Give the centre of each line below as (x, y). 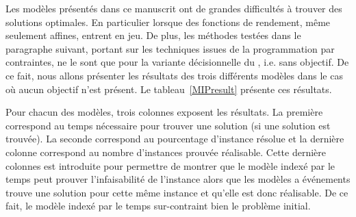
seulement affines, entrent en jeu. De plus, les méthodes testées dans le (153, 35)
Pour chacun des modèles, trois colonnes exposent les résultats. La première (164, 112)
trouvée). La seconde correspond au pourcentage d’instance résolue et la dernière (175, 139)
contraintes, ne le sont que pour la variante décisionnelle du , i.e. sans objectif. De (177, 62)
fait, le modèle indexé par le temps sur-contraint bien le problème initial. (158, 206)
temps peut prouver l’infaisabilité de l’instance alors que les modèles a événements (178, 179)
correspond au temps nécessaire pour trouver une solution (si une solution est (168, 125)
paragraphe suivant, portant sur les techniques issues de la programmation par (170, 48)
